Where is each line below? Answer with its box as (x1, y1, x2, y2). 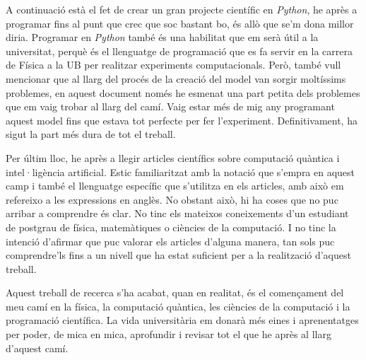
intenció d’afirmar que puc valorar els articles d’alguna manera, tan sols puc (6, 233, 335, 248)
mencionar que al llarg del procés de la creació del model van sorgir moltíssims (6, 71, 346, 86)
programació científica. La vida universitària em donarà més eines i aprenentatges (6, 313, 359, 327)
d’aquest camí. (6, 340, 69, 355)
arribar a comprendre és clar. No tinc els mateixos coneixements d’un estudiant (6, 206, 349, 221)
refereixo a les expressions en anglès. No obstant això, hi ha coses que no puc (6, 192, 338, 207)
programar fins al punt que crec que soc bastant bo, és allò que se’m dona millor (6, 16, 354, 30)
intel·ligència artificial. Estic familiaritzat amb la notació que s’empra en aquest (6, 164, 355, 179)
